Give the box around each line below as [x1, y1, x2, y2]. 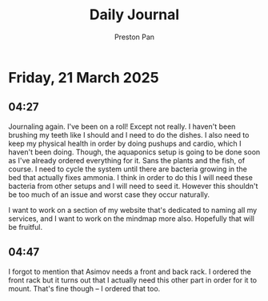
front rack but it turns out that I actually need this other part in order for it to [8, 275, 258, 285]
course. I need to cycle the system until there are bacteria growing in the [8, 164, 248, 174]
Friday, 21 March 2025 [8, 68, 159, 86]
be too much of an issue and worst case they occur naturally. [8, 190, 210, 199]
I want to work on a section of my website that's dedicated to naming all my [8, 205, 258, 215]
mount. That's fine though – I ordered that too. [8, 283, 161, 293]
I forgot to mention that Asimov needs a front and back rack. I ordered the [8, 267, 252, 276]
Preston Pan [114, 32, 154, 42]
